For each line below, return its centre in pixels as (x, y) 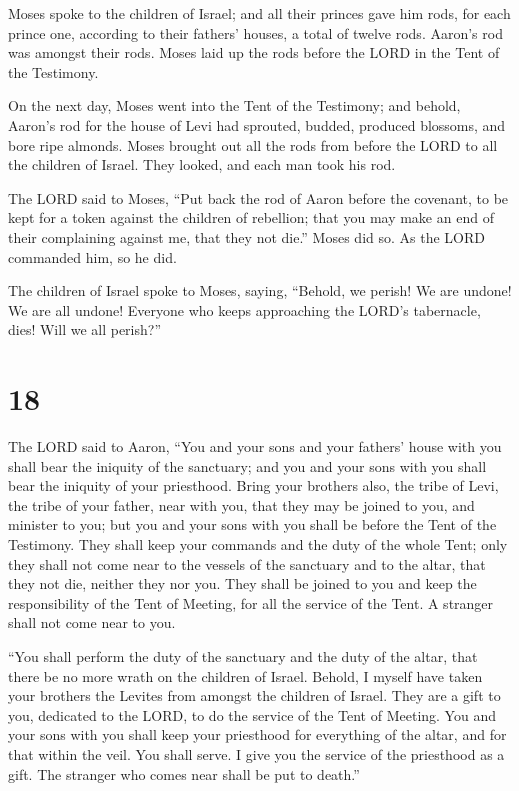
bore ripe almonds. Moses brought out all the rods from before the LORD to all (253, 144)
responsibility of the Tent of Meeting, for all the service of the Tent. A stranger (251, 602)
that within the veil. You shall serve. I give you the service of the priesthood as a (256, 753)
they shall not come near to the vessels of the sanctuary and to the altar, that (247, 563)
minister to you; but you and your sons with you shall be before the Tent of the (252, 524)
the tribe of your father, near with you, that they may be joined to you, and (241, 504)
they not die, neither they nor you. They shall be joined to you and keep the (242, 583)
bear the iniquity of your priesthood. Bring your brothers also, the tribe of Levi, (253, 485)
